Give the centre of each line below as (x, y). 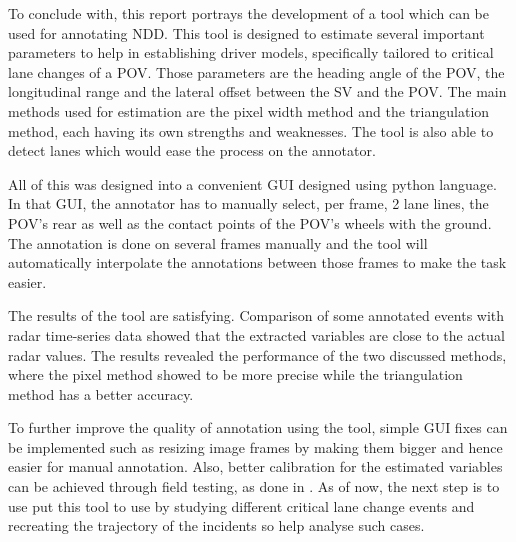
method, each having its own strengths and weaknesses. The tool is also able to (251, 130)
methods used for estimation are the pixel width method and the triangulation (249, 110)
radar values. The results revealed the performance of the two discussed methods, (257, 354)
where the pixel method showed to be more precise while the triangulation (235, 374)
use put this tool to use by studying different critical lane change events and (241, 505)
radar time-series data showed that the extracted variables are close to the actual (256, 334)
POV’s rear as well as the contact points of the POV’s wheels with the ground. (250, 222)
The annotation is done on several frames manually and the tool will (218, 242)
